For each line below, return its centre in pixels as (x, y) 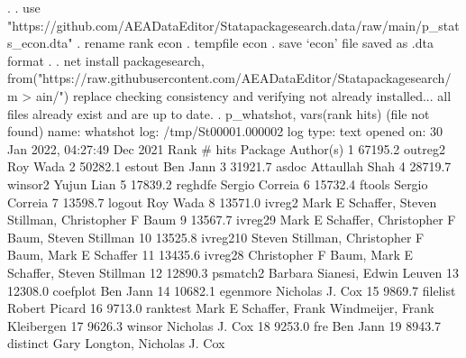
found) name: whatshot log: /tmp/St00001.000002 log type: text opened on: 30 (225, 131)
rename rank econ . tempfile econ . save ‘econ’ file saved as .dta (259, 43)
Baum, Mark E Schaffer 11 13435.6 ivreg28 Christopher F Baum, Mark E (210, 255)
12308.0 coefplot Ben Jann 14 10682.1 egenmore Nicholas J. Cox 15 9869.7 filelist (232, 290)
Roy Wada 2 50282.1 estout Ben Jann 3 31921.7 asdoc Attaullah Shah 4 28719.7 (229, 166)
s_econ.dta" (40, 43)
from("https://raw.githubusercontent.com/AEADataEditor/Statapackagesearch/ (229, 78)
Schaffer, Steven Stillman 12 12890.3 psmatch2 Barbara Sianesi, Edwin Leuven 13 (233, 272)
